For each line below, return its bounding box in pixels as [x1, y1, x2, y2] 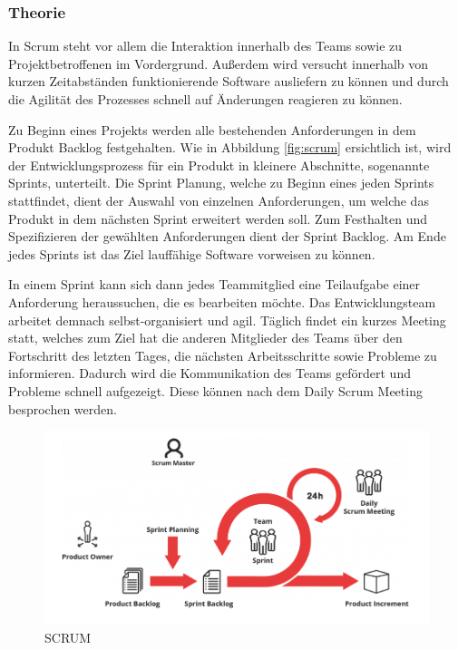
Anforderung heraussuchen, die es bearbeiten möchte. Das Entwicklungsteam [8, 292, 436, 311]
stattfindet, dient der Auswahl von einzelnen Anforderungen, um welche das [8, 190, 429, 209]
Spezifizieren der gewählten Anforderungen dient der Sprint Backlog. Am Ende [8, 227, 446, 246]
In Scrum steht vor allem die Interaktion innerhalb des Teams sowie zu [8, 36, 403, 55]
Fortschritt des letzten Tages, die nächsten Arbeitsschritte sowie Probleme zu [8, 345, 437, 364]
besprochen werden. [8, 399, 117, 418]
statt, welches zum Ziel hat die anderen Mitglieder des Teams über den [8, 328, 403, 347]
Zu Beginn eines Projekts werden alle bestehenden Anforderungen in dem [8, 120, 416, 139]
